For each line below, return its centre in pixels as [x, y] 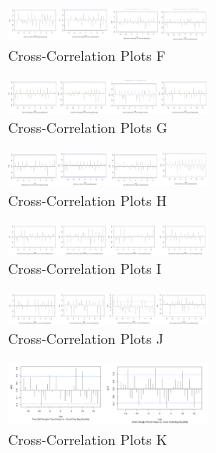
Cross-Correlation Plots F [87, 54]
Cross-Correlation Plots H [87, 199]
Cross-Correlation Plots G [88, 127]
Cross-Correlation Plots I [85, 268]
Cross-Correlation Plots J [86, 338]
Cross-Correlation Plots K [88, 438]
